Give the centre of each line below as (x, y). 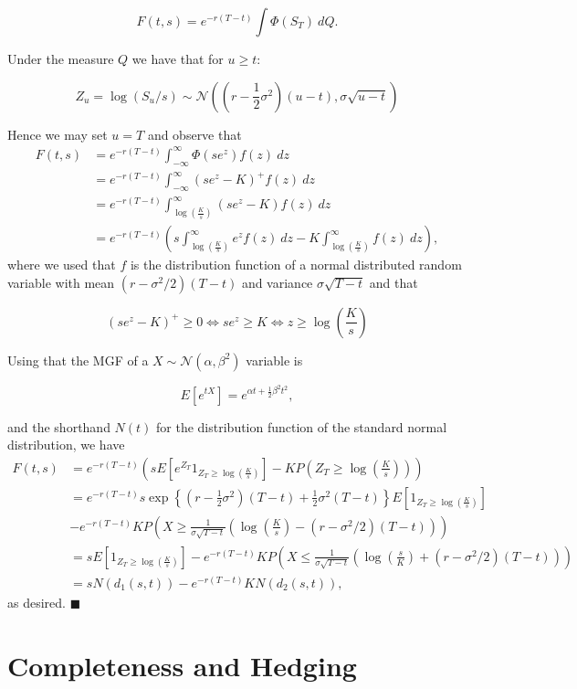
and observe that (194, 134)
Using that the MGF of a (78, 360)
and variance (277, 282)
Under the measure (61, 58)
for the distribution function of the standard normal (302, 426)
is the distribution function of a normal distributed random (296, 265)
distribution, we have (66, 445)
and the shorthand (59, 426)
